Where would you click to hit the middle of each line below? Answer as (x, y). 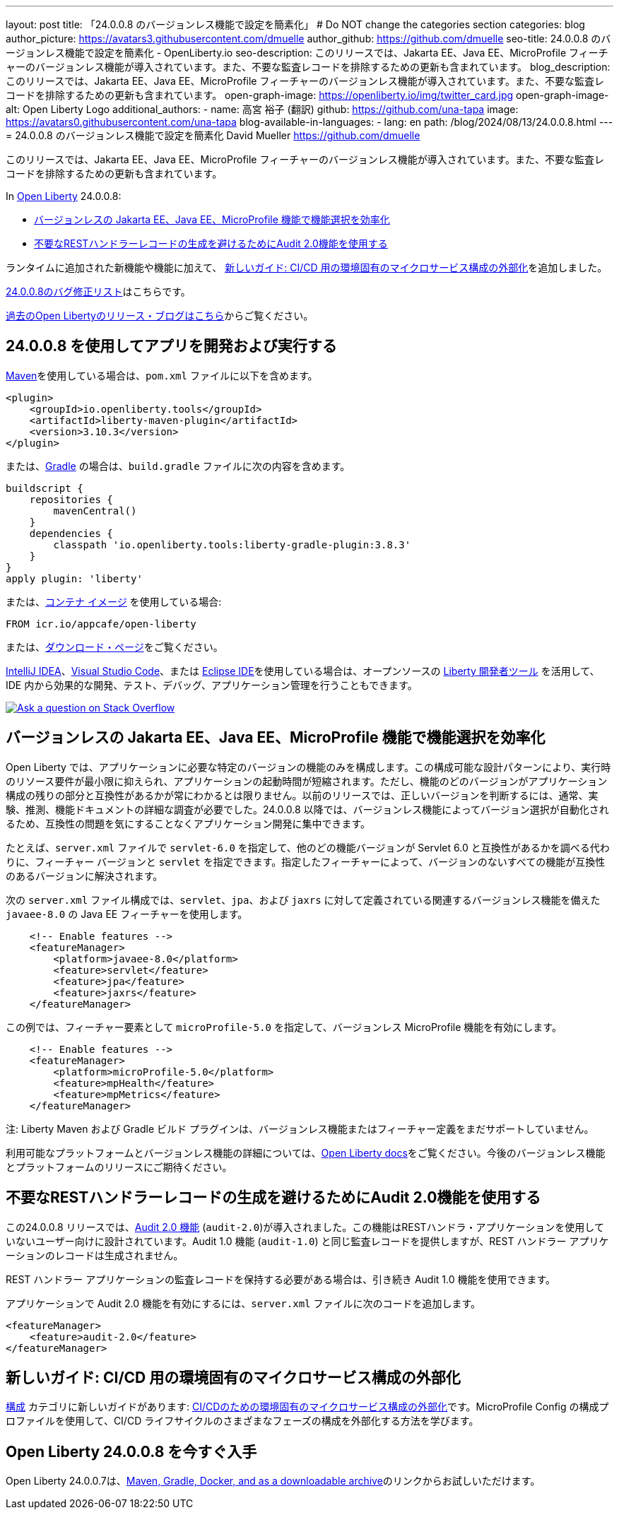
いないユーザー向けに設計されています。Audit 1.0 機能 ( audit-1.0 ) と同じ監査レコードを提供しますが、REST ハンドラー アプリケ (307, 1241)
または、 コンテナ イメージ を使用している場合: (114, 601)
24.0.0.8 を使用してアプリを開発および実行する (171, 346)
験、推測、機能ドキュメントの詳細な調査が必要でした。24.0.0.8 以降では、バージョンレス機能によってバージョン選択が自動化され (307, 809)
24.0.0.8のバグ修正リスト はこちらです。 (98, 291)
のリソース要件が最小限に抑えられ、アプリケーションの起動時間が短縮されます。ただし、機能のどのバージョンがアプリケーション (307, 781)
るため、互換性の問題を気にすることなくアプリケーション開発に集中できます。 (188, 823)
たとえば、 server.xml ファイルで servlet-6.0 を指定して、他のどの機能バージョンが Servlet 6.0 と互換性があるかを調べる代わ (308, 847)
